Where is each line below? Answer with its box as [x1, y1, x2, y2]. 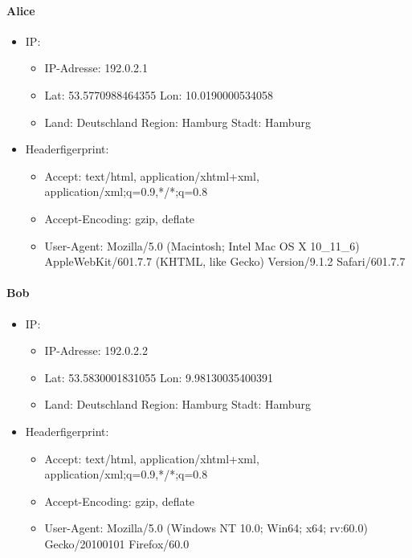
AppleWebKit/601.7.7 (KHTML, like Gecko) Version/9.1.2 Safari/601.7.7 [44, 253, 406, 270]
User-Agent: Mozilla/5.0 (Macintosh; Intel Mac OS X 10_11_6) [44, 237, 360, 254]
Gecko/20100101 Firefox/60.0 [44, 535, 190, 552]
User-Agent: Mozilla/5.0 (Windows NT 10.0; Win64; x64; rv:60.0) [44, 519, 368, 536]
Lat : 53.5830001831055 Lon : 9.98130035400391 [44, 369, 273, 385]
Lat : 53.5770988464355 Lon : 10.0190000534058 [44, 86, 273, 103]
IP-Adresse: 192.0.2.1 [44, 59, 148, 76]
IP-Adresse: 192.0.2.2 [44, 342, 148, 359]
